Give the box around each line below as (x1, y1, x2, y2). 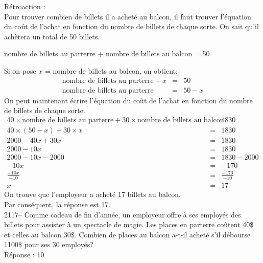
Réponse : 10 (4, 249, 44, 259)
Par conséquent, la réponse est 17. (4, 199, 111, 209)
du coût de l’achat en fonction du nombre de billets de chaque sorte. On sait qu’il (4, 21, 259, 32)
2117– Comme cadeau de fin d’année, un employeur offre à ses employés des (4, 209, 241, 220)
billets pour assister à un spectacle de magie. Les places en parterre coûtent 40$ (4, 219, 254, 230)
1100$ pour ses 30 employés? (4, 239, 93, 250)
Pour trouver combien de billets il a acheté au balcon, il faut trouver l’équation (4, 11, 251, 21)
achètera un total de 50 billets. (4, 31, 100, 41)
